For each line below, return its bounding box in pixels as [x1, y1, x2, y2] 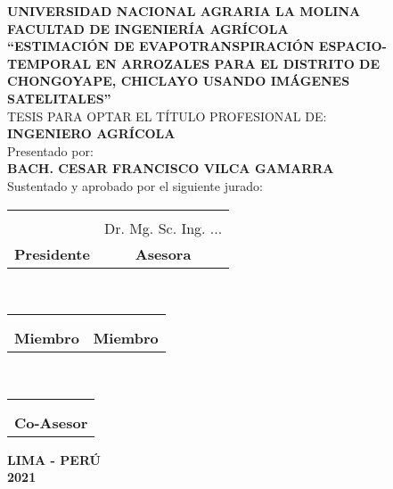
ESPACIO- [318, 37, 387, 55]
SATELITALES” [7, 88, 111, 107]
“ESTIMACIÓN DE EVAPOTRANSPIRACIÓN [7, 37, 315, 55]
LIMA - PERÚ [7, 450, 101, 468]
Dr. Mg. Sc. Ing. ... [103, 217, 223, 238]
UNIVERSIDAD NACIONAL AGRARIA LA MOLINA [7, 2, 361, 20]
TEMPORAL [7, 54, 92, 72]
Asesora [135, 243, 192, 264]
